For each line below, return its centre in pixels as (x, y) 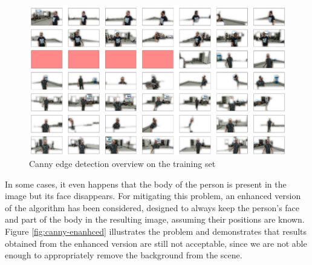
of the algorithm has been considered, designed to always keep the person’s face (152, 207)
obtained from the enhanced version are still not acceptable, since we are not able (156, 243)
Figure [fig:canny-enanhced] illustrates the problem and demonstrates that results (156, 231)
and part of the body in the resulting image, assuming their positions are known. (155, 219)
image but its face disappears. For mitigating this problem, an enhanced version (153, 196)
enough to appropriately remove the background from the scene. (124, 255)
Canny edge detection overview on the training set (122, 164)
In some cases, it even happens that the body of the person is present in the (146, 184)
